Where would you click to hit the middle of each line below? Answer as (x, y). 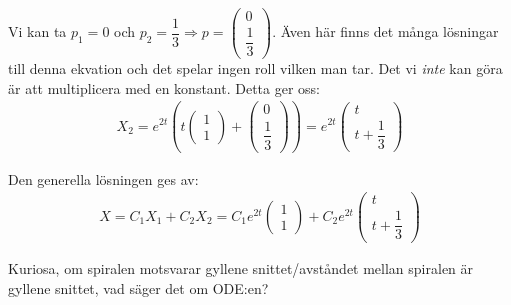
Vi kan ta (37, 31)
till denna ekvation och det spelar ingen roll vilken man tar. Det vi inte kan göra (255, 68)
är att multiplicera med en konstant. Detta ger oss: (164, 87)
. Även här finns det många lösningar (385, 31)
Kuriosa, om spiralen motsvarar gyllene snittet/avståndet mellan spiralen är (241, 268)
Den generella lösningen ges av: (103, 178)
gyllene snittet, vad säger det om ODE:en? (138, 288)
